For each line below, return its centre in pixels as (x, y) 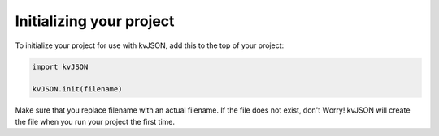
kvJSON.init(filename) (77, 89)
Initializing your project (95, 21)
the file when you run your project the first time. (95, 121)
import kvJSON (60, 66)
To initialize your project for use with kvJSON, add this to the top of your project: (150, 45)
